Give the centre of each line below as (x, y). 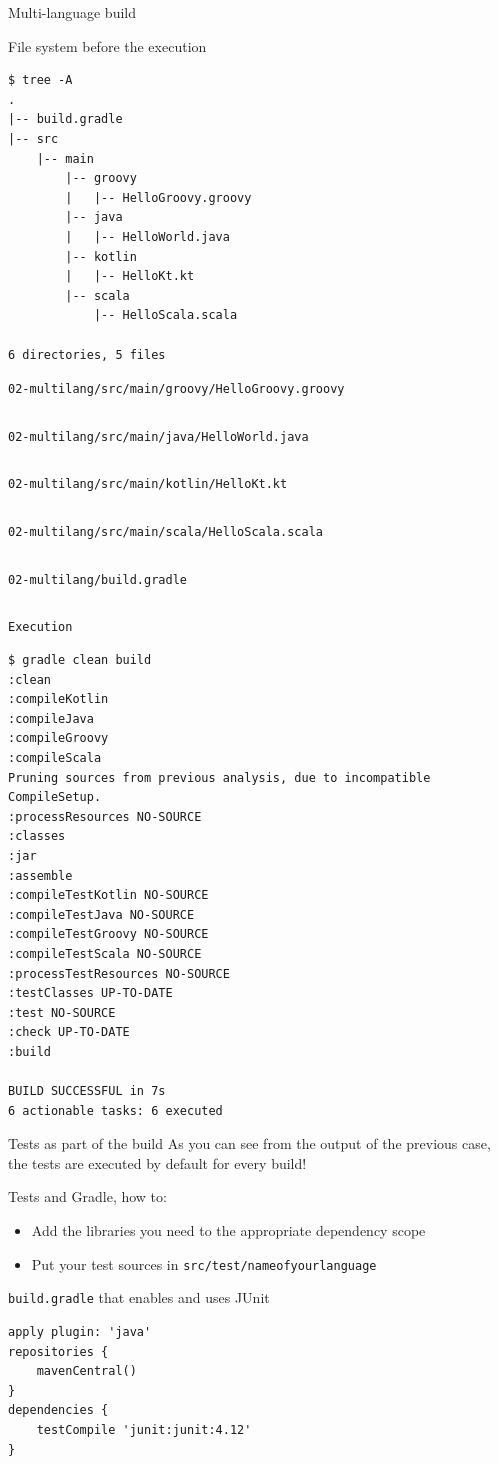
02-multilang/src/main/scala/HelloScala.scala (165, 532)
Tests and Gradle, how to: (87, 1196)
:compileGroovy (58, 738)
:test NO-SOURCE (62, 1012)
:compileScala (55, 758)
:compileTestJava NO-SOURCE (101, 914)
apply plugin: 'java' (80, 1331)
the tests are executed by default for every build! (157, 1162)
